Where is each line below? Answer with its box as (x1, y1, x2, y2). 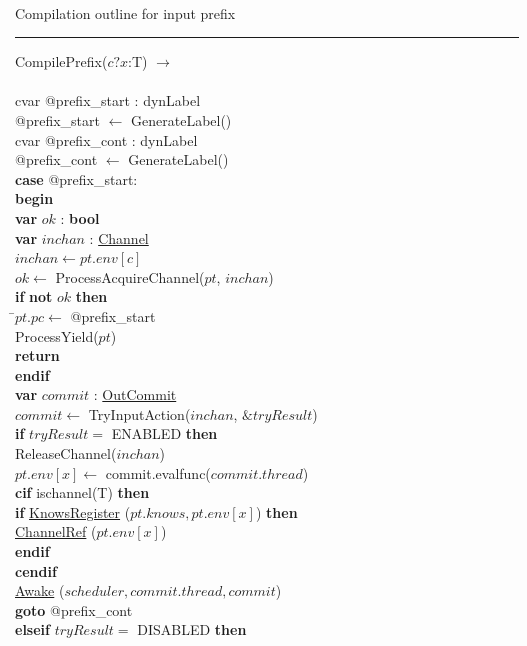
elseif (15, 619, 50, 640)
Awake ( (15, 580, 65, 601)
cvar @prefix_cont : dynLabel (15, 129, 198, 150)
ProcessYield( (15, 325, 99, 346)
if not (15, 286, 53, 307)
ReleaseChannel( (15, 443, 117, 464)
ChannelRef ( (15, 521, 97, 542)
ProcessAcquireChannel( (55, 266, 205, 287)
